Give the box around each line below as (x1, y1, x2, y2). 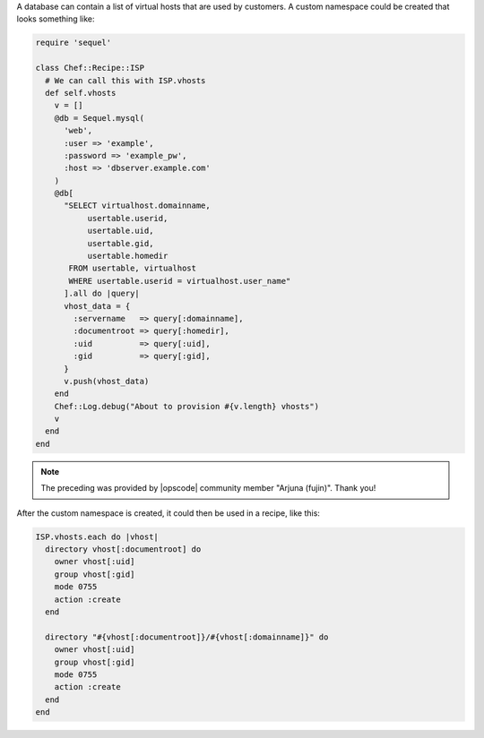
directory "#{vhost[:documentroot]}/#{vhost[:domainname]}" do (45, 631, 329, 642)
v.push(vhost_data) (64, 376, 150, 386)
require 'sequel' (35, 38, 112, 48)
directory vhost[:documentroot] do (45, 545, 202, 554)
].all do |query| (64, 288, 141, 299)
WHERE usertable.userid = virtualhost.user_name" (68, 276, 291, 286)
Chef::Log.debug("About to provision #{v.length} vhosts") (54, 401, 320, 411)
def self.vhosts (45, 88, 117, 98)
